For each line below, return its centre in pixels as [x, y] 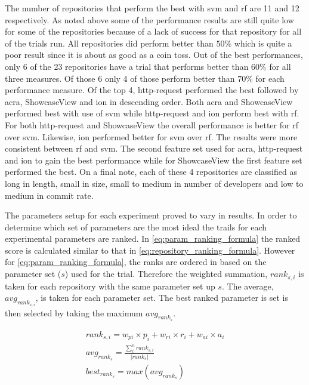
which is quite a [263, 43]
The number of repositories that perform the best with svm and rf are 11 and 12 [152, 8]
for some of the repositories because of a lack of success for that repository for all [153, 31]
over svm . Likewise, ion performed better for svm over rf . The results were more [151, 136]
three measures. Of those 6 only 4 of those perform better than [120, 78]
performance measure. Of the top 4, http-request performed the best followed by [152, 90]
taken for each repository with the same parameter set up [110, 286]
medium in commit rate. [49, 195]
